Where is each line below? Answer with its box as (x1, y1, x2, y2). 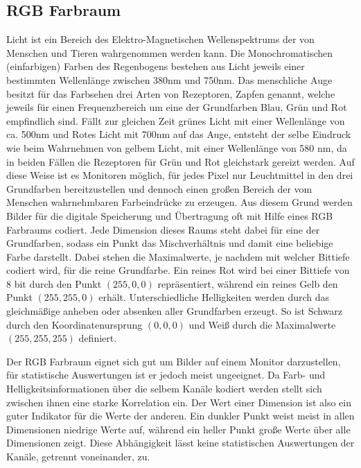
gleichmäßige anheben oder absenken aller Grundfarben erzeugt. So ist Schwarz (6, 304, 343, 318)
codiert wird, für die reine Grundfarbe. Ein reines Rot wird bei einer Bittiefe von (6, 263, 350, 277)
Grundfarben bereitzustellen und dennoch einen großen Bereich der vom (6, 181, 312, 196)
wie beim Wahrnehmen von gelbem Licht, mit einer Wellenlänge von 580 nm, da (6, 140, 347, 155)
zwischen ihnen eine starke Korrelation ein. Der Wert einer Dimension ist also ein (6, 395, 351, 409)
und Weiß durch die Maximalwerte (188, 317, 336, 331)
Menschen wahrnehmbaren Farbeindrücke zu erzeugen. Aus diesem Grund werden (6, 195, 353, 209)
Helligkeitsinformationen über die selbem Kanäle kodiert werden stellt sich (6, 381, 322, 396)
